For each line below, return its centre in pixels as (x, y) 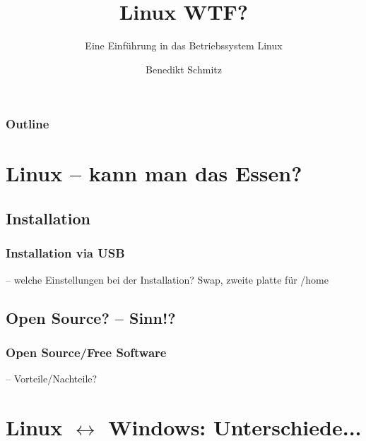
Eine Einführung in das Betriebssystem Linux (184, 46)
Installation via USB (65, 253)
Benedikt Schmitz (184, 69)
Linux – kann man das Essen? (154, 173)
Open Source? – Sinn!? (91, 317)
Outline (28, 124)
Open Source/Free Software (86, 352)
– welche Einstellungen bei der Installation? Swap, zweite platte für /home (167, 279)
